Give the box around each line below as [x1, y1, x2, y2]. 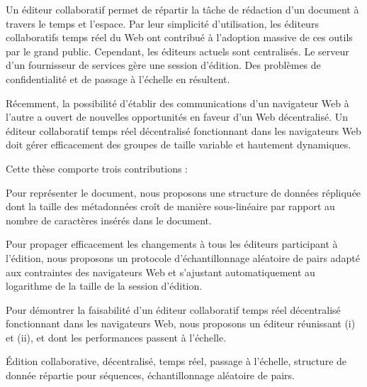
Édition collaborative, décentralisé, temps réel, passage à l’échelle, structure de [6, 354, 347, 369]
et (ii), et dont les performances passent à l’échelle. [6, 329, 227, 344]
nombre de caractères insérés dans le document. [6, 212, 212, 227]
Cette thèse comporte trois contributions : [6, 160, 188, 175]
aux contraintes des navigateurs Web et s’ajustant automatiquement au [6, 264, 315, 279]
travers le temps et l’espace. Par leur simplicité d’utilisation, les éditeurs [6, 16, 319, 31]
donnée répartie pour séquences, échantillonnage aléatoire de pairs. [6, 368, 295, 383]
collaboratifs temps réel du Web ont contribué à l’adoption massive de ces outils [6, 30, 353, 45]
